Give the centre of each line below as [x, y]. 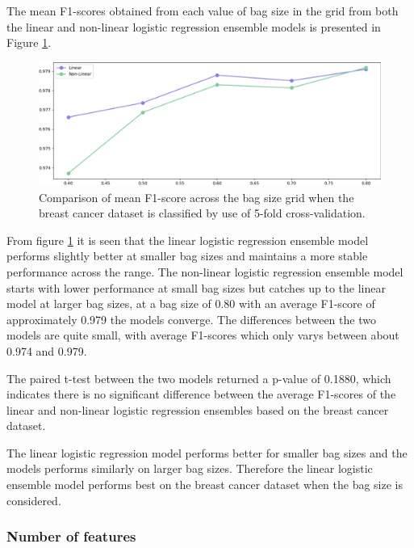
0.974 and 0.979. [47, 350]
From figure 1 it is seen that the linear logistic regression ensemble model [188, 240]
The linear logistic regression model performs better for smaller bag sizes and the [207, 452]
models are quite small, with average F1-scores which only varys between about [203, 335]
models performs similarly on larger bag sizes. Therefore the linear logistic [190, 468]
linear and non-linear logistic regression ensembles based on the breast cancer [198, 409]
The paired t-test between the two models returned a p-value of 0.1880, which [199, 378]
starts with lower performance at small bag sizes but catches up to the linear [196, 287]
